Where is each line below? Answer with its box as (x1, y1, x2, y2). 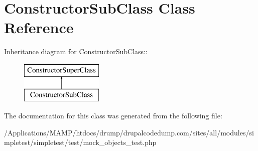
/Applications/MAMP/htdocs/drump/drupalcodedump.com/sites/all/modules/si (4, 127, 254, 137)
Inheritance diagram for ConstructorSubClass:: (4, 46, 148, 57)
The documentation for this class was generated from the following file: (4, 110, 222, 121)
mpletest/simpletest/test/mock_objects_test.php (4, 137, 157, 147)
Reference (4, 17, 74, 38)
